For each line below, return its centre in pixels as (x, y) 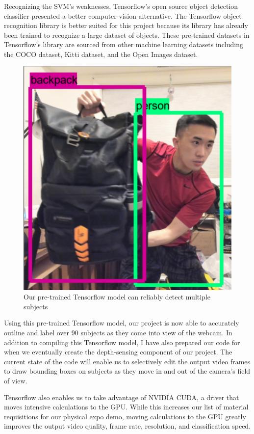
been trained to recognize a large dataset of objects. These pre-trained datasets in (127, 35)
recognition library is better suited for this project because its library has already (126, 25)
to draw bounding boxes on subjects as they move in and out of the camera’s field (127, 371)
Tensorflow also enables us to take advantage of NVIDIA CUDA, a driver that (122, 397)
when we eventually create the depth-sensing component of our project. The (118, 352)
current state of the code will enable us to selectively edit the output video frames (127, 361)
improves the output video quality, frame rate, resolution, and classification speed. (127, 426)
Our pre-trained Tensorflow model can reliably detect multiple (117, 297)
